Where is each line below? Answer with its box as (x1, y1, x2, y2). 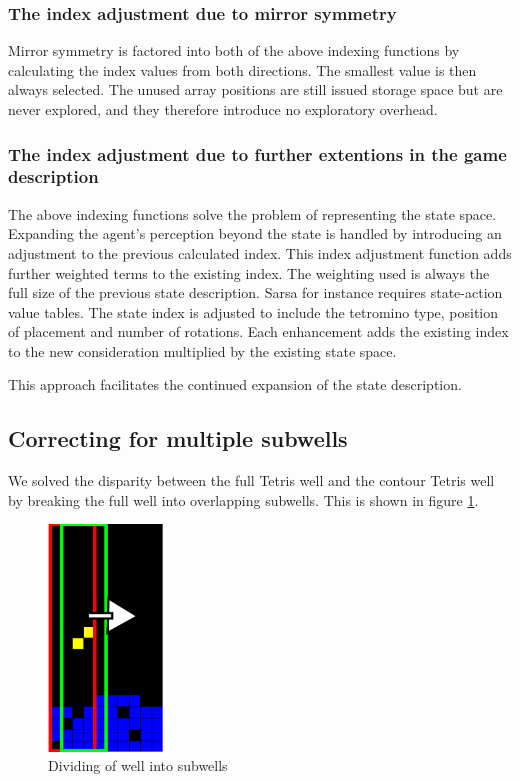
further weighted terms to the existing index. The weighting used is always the (8, 262, 490, 283)
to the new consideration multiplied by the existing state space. (8, 340, 397, 361)
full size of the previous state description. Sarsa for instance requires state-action (8, 282, 503, 303)
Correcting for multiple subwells (8, 423, 348, 454)
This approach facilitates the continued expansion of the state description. (8, 374, 462, 395)
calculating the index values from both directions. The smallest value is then (8, 59, 477, 80)
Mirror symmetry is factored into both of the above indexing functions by (8, 40, 460, 61)
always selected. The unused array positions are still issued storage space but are (8, 79, 503, 100)
